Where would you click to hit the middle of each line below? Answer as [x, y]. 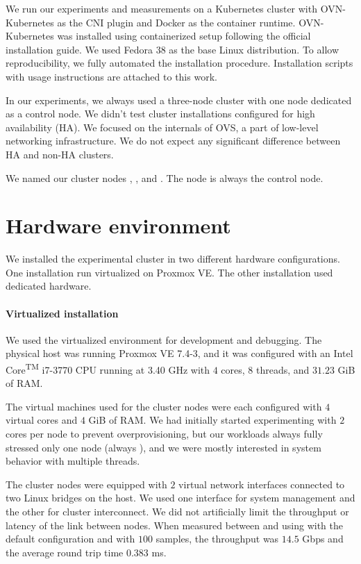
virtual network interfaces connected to [262, 484]
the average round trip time [65, 552]
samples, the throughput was [217, 539]
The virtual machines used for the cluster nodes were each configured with [164, 406]
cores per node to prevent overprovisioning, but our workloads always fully [164, 434]
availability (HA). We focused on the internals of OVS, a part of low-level [162, 127]
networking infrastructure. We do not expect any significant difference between [173, 141]
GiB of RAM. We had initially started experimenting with [212, 420]
